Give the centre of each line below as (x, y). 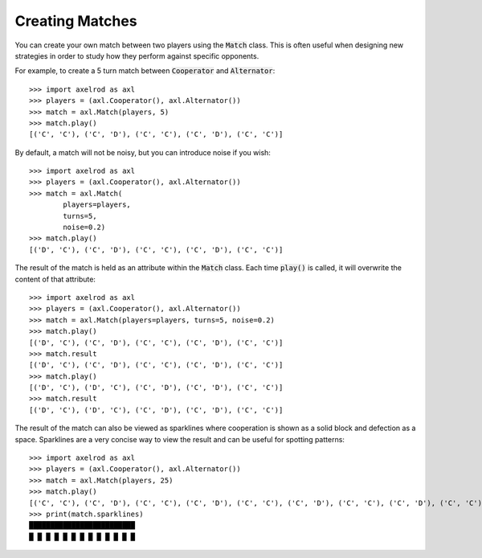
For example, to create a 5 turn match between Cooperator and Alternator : (145, 71)
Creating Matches (76, 21)
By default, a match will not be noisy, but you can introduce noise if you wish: (143, 152)
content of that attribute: (55, 279)
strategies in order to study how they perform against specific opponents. (137, 55)
